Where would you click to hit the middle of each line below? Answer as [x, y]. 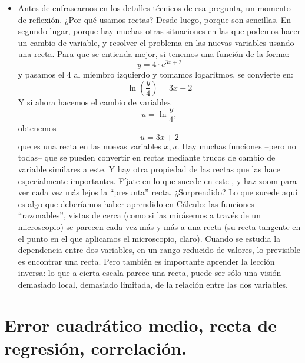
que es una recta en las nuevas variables [89, 146]
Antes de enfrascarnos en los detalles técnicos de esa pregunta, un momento [154, 8]
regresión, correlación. [95, 347]
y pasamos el [41, 74]
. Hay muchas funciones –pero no [236, 146]
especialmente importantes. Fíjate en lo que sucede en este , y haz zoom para [157, 180]
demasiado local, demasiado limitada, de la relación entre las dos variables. [153, 284]
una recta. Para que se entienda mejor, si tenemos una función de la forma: [154, 54]
